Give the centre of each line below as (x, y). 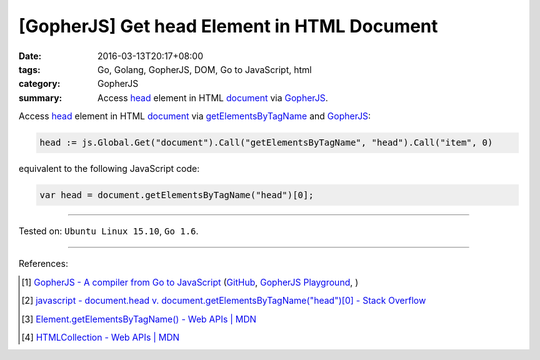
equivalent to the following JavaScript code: (109, 169)
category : (39, 84)
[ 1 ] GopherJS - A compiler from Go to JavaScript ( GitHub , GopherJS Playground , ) (190, 282)
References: (43, 264)
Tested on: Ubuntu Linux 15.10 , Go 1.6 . (108, 231)
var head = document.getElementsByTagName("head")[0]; (176, 195)
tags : (29, 69)
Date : (30, 56)
